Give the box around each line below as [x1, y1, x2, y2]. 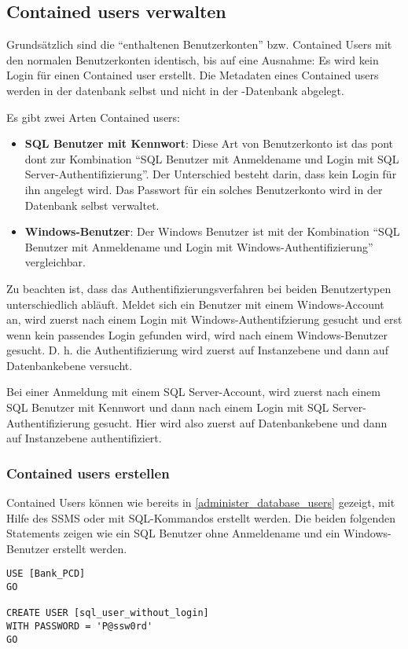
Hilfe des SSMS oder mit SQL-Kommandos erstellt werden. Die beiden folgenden [6, 509, 396, 526]
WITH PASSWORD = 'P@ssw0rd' [6, 621, 153, 632]
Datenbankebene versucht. [6, 357, 133, 373]
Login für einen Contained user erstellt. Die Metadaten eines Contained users [6, 67, 379, 83]
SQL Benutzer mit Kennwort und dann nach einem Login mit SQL [6, 399, 329, 416]
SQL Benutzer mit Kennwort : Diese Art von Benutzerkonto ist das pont [24, 135, 393, 152]
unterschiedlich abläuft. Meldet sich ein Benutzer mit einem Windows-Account [6, 295, 384, 312]
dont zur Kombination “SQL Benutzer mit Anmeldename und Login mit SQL [24, 150, 399, 167]
